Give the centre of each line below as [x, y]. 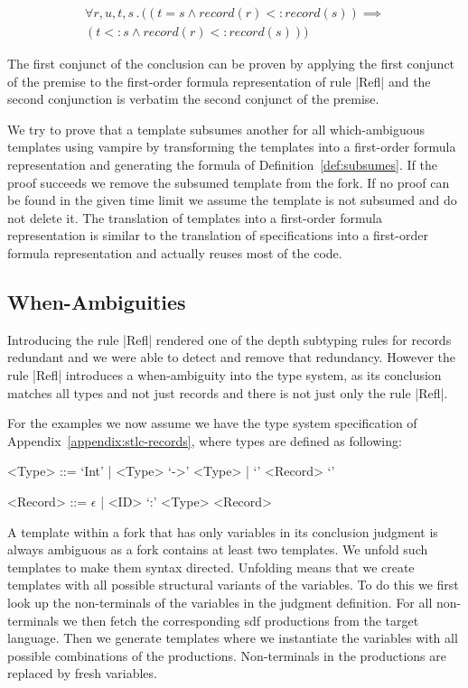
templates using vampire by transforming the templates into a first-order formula [232, 147]
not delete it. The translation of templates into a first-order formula [195, 217]
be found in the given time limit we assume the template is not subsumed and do [232, 200]
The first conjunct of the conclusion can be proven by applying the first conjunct [231, 64]
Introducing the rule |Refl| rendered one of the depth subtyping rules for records [229, 339]
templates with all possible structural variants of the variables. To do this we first [233, 585]
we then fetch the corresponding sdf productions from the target [241, 620]
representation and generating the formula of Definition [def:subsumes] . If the [222, 165]
